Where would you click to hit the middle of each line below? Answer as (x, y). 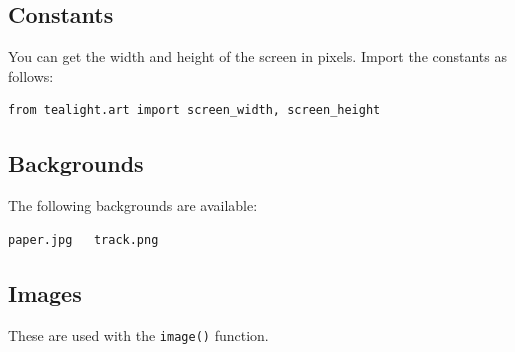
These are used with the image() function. (138, 334)
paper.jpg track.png (83, 239)
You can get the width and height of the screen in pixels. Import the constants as (257, 56)
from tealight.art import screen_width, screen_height (194, 110)
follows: (31, 75)
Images (45, 292)
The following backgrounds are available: (133, 205)
